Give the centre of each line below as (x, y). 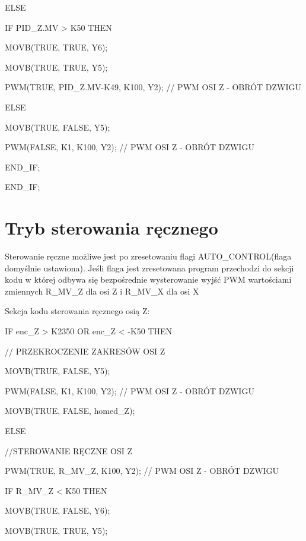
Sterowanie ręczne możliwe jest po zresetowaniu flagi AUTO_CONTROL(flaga (148, 256)
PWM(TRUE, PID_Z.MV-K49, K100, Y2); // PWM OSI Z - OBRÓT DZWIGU (153, 87)
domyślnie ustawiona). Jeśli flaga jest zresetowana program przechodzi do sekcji (149, 268)
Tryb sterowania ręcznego (111, 228)
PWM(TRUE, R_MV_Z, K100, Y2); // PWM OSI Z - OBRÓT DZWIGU (142, 471)
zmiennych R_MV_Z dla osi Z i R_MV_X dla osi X (102, 291)
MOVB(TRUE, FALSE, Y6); (58, 510)
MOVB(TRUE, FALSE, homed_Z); (70, 411)
